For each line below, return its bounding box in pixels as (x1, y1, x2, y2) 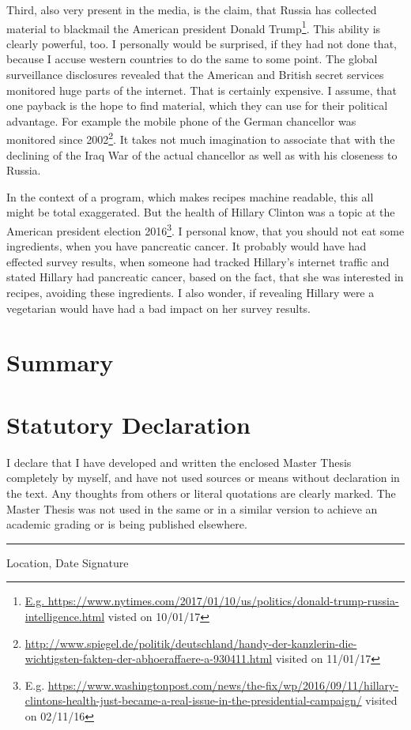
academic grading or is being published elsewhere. (6, 516, 247, 532)
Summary (6, 346, 114, 378)
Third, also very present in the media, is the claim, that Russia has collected (6, 2, 377, 17)
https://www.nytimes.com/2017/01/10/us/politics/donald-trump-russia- (47, 593, 399, 609)
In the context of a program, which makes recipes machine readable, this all (6, 188, 374, 205)
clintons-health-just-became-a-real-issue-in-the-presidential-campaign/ (25, 692, 362, 709)
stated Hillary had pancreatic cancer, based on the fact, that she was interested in (6, 269, 404, 285)
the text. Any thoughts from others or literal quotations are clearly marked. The (6, 484, 396, 501)
